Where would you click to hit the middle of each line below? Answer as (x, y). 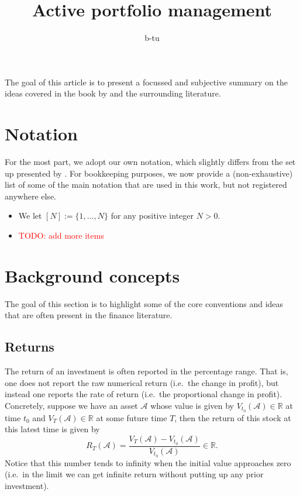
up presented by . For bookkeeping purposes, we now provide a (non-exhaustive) (149, 173)
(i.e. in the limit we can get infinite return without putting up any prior (134, 474)
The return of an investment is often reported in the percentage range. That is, (146, 371)
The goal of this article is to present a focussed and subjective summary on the (146, 82)
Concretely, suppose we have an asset (71, 405)
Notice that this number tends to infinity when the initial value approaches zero (148, 462)
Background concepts (92, 275)
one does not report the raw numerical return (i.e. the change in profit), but (142, 382)
